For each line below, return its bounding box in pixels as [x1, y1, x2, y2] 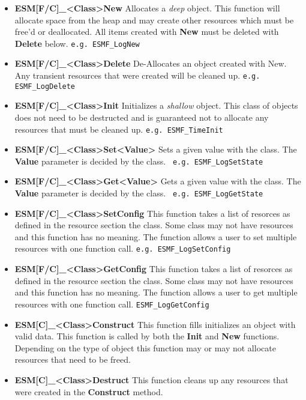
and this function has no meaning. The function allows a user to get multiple [14, 286, 298, 298]
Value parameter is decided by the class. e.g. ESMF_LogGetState [14, 187, 263, 199]
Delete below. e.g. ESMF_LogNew [14, 37, 140, 49]
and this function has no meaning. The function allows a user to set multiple [14, 230, 297, 243]
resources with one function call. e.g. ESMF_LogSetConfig [14, 242, 231, 255]
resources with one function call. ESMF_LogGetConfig [14, 297, 209, 310]
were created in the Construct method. [14, 385, 163, 398]
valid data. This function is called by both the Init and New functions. [14, 330, 280, 342]
